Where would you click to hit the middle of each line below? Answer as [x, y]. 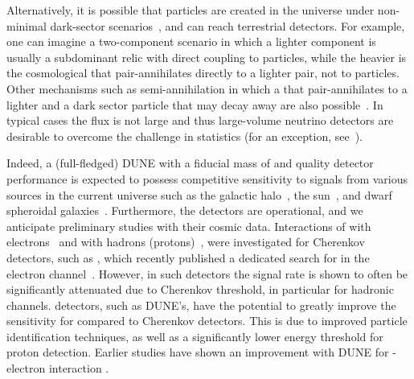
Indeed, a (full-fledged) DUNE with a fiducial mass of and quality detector [190, 163]
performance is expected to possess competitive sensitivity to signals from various [207, 178]
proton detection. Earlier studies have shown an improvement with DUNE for [198, 352]
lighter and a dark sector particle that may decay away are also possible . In [195, 104]
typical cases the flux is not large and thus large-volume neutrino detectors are [200, 120]
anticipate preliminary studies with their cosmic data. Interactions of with [189, 226]
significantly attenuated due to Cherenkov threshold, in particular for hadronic [200, 289]
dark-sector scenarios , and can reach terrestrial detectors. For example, [227, 25]
